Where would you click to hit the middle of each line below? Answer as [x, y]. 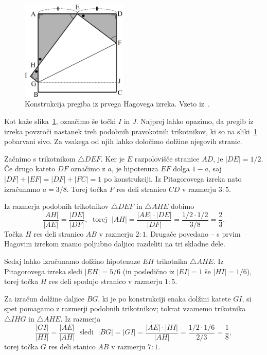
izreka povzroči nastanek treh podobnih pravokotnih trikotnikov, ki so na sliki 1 [131, 131]
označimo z [88, 168]
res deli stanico [72, 346]
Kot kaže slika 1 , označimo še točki [60, 121]
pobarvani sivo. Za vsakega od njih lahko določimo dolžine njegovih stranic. [123, 141]
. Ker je [113, 158]
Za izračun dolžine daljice [44, 298]
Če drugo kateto [30, 168]
